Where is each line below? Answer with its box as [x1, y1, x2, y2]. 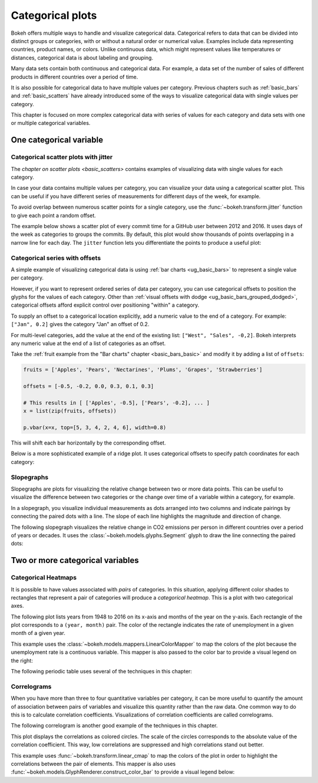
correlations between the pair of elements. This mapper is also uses [11, 760, 176, 767]
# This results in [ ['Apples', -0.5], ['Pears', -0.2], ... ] [23, 399, 210, 406]
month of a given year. [11, 630, 66, 637]
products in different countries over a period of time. [11, 73, 138, 80]
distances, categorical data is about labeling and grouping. [11, 54, 153, 61]
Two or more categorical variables [11, 555, 140, 565]
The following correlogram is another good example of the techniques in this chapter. [11, 722, 218, 729]
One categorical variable [11, 135, 103, 145]
